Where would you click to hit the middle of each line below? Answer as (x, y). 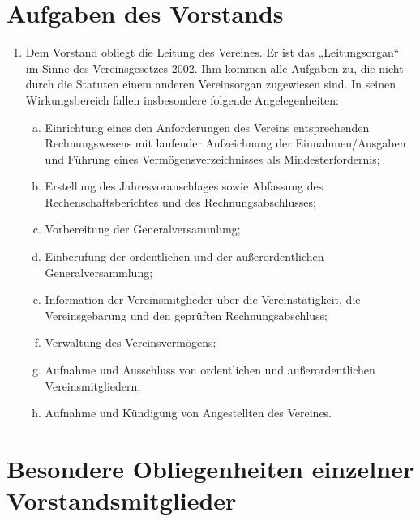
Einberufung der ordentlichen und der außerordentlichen (184, 256)
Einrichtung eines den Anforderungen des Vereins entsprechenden (207, 127)
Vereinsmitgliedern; (93, 385)
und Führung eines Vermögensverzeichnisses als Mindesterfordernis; (212, 158)
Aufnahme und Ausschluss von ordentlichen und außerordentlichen (210, 370)
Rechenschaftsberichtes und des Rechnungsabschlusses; (180, 201)
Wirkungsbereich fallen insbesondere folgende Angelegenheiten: (182, 99)
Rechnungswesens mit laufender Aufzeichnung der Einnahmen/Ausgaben (225, 143)
